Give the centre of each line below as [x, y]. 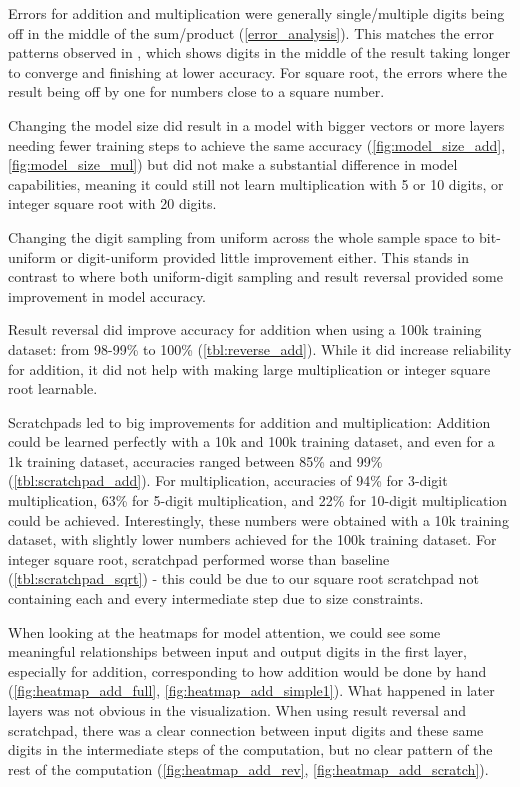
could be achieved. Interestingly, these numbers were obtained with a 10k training [258, 519]
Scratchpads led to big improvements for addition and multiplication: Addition [249, 421]
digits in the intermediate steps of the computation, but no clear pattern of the [250, 749]
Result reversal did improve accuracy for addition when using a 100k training [245, 329]
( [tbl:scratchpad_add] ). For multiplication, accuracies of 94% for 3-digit [228, 480]
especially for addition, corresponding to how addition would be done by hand [247, 670]
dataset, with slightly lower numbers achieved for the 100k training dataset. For [252, 539]
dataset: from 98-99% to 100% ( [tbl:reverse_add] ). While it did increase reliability [260, 348]
